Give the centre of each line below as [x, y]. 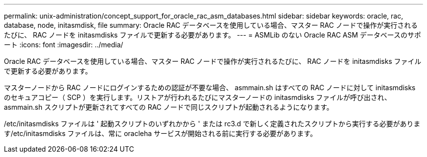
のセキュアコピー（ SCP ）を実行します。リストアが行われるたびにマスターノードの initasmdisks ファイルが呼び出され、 [198, 97]
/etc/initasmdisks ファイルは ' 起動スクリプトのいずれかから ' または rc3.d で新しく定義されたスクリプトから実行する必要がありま [212, 124]
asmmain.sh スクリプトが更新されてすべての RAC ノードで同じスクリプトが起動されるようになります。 [169, 107]
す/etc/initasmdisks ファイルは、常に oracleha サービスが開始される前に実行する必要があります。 [160, 133]
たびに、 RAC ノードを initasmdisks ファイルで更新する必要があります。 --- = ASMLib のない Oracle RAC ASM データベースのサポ [213, 35]
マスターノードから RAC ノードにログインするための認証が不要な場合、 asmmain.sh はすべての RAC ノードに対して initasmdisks [210, 88]
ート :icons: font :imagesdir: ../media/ [64, 45]
